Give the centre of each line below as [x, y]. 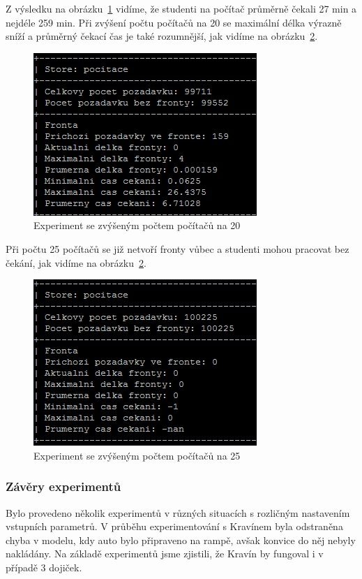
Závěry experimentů [63, 486]
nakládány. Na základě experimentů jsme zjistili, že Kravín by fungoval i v [165, 554]
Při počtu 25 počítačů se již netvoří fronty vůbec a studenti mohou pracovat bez [178, 248]
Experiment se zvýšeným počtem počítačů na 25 [137, 455]
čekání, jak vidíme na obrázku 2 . [76, 262]
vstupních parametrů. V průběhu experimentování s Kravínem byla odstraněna [174, 526]
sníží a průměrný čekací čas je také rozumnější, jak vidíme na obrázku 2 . [162, 36]
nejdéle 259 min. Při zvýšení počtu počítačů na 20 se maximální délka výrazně [174, 22]
